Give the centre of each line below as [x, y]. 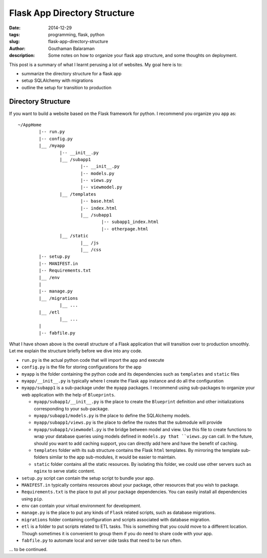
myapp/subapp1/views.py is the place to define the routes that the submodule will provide [128, 422]
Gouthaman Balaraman [71, 48]
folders [41, 457]
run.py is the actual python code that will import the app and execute [93, 360]
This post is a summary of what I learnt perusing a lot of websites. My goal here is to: [96, 64]
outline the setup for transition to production [67, 87]
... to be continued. [28, 550]
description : [22, 56]
